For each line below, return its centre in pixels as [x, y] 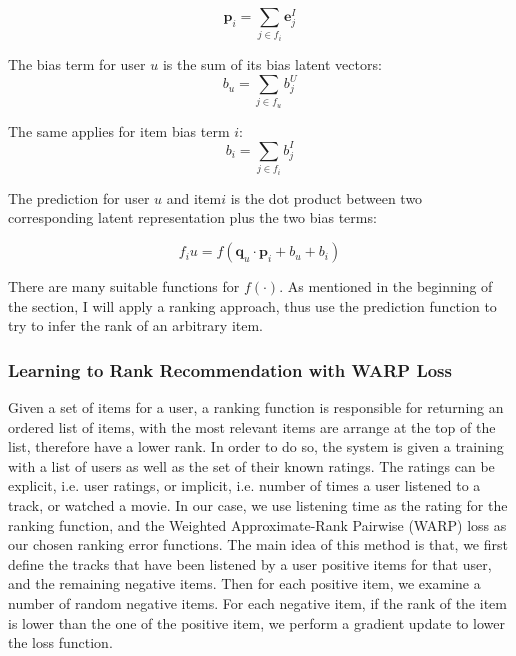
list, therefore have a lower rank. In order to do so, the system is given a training [256, 446]
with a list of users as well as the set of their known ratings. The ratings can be [251, 465]
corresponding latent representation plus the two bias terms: [192, 217]
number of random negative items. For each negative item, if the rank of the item [257, 602]
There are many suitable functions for [124, 286]
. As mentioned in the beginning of [386, 286]
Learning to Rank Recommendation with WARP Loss [230, 369]
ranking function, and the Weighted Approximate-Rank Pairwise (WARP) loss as [257, 524]
